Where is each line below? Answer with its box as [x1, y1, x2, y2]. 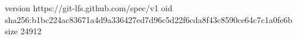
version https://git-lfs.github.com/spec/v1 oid [5, 2, 173, 14]
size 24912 [5, 25, 42, 37]
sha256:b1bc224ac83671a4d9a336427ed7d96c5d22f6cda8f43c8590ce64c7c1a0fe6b [5, 13, 293, 25]
